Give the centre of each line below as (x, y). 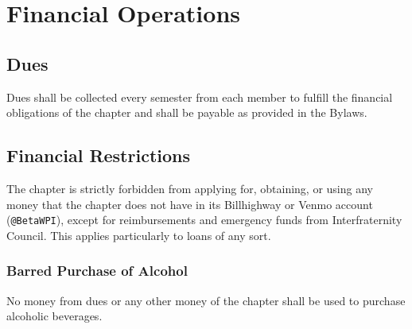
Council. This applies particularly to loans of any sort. (139, 235)
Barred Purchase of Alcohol (97, 271)
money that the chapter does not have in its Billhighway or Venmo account (190, 204)
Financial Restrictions (98, 155)
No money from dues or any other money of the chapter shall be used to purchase (206, 300)
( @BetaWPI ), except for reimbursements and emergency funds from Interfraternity (204, 220)
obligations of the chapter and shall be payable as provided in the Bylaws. (187, 112)
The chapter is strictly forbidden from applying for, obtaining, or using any (190, 188)
